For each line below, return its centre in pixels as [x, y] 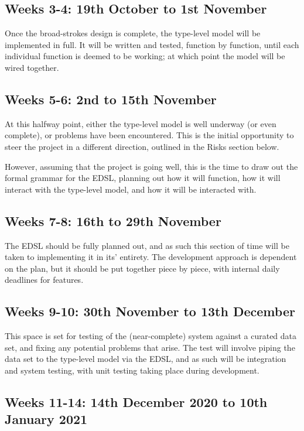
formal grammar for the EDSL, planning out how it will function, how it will [143, 178]
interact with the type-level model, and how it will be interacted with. [131, 189]
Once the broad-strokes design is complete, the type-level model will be [133, 33]
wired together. [32, 67]
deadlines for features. [44, 280]
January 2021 [46, 419]
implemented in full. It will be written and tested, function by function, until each [152, 44]
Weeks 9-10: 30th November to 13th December [150, 311]
